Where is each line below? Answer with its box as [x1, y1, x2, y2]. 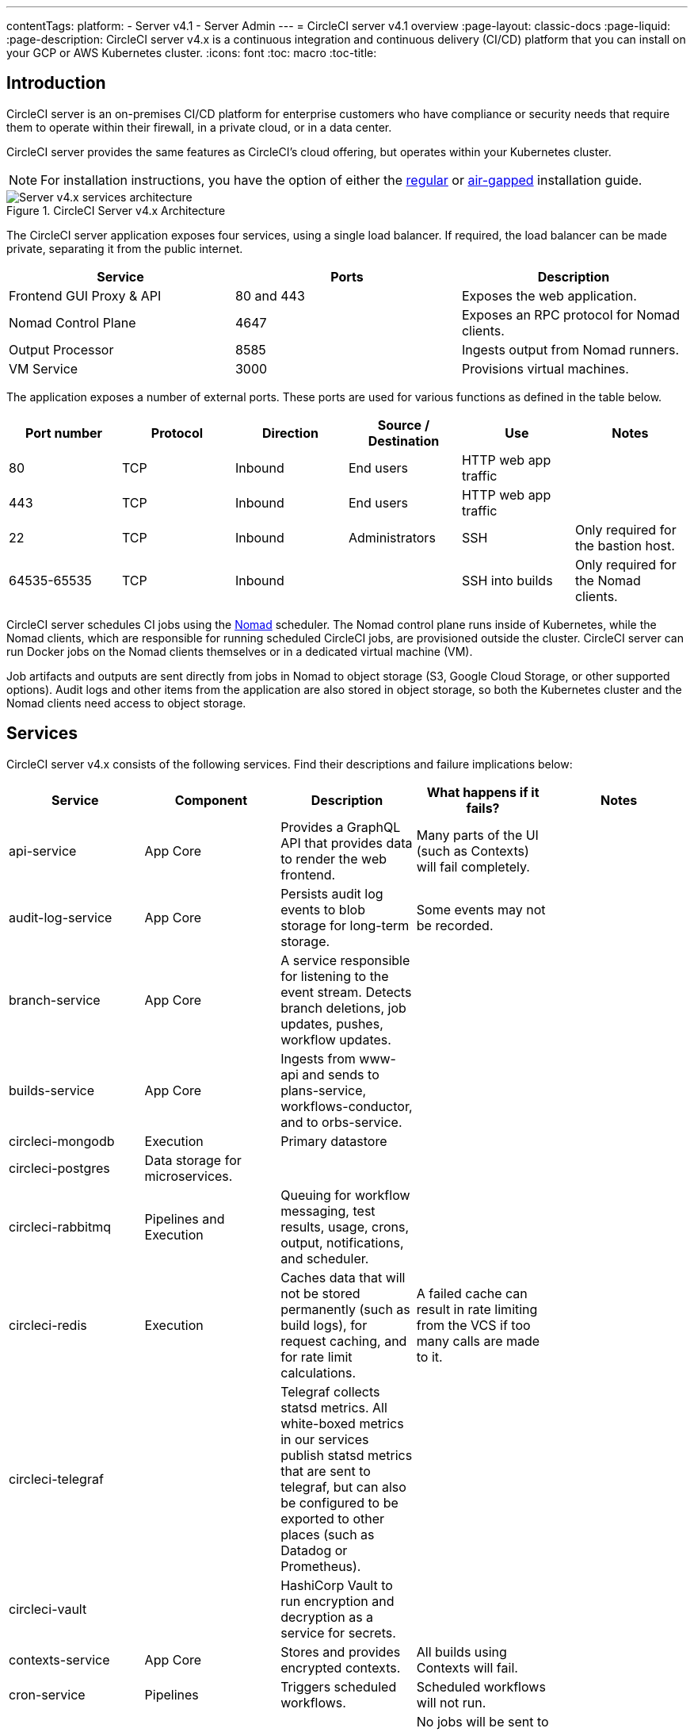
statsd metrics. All [280, 1399, 387, 1416]
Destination [368, 432, 440, 449]
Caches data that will [280, 1269, 406, 1286]
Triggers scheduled [280, 1678, 397, 1695]
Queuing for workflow [280, 1186, 410, 1203]
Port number [25, 424, 103, 441]
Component [174, 791, 248, 808]
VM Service [9, 360, 78, 377]
